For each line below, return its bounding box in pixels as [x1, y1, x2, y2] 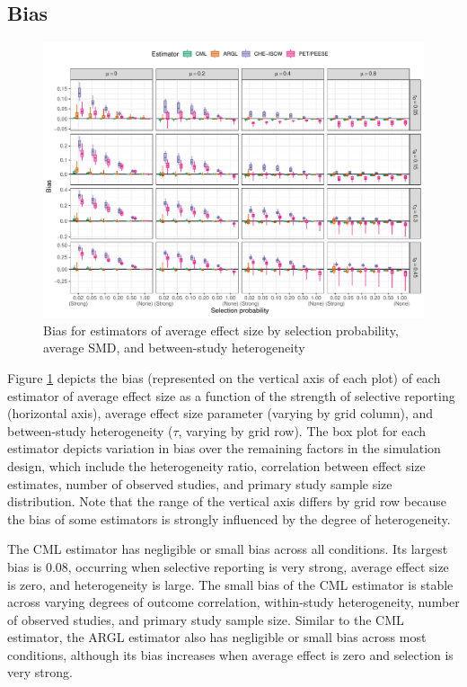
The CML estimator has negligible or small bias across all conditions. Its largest [7, 540, 448, 558]
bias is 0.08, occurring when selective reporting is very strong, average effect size [7, 557, 449, 575]
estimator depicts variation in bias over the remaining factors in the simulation [7, 439, 441, 458]
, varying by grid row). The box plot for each [178, 421, 427, 440]
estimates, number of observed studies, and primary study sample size [7, 474, 392, 493]
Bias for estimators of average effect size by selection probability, [43, 320, 399, 339]
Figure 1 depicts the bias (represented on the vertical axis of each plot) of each [7, 368, 441, 387]
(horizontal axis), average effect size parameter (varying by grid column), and [7, 404, 434, 423]
